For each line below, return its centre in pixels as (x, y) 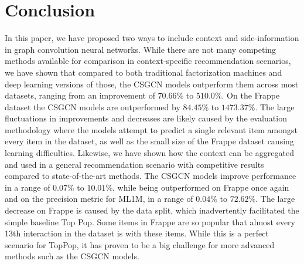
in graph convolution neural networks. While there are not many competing (141, 49)
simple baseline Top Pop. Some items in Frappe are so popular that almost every (150, 221)
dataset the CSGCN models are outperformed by (93, 106)
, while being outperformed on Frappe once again (201, 187)
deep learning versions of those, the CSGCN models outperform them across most (152, 84)
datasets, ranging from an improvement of (80, 95)
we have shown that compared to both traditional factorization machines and (144, 72)
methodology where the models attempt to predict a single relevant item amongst (151, 129)
